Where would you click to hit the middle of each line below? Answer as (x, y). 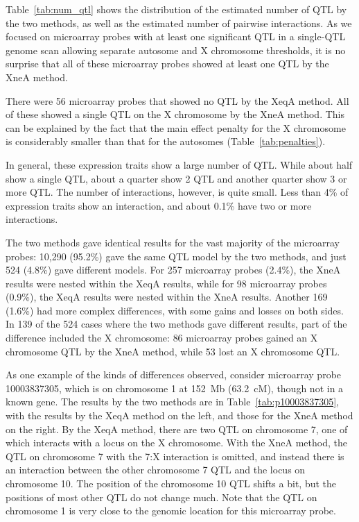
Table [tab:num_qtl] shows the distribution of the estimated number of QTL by (176, 9)
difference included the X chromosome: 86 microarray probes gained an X (162, 338)
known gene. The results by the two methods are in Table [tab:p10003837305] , (172, 402)
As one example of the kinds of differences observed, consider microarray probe (174, 374)
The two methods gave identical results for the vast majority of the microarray (173, 242)
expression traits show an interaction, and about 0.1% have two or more (159, 205)
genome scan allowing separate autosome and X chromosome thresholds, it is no (176, 50)
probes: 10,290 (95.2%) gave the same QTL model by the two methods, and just (176, 256)
